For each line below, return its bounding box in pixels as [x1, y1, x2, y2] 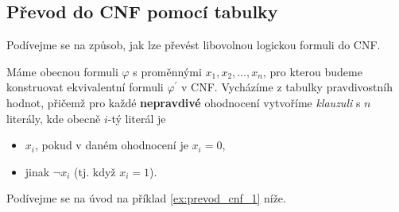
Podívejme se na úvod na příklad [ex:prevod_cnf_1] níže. [6, 190, 286, 206]
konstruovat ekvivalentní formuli [6, 79, 164, 95]
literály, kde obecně [6, 110, 101, 126]
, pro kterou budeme [262, 63, 362, 79]
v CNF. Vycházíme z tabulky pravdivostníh [181, 79, 393, 95]
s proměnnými [133, 63, 202, 79]
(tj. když [74, 163, 116, 179]
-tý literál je [107, 110, 166, 126]
